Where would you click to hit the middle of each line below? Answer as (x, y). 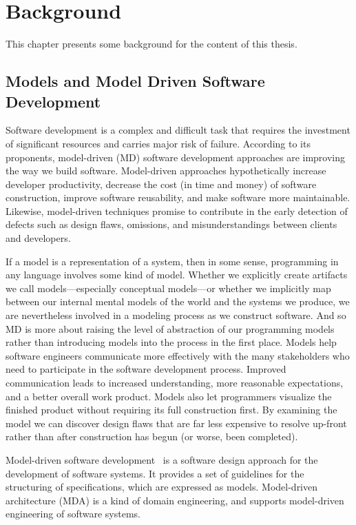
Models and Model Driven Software (135, 81)
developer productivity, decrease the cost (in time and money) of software (161, 184)
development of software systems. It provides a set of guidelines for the (155, 473)
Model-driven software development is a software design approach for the (162, 459)
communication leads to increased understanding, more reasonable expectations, (175, 382)
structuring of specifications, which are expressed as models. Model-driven (162, 487)
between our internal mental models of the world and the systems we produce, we (178, 301)
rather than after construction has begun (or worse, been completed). (152, 436)
